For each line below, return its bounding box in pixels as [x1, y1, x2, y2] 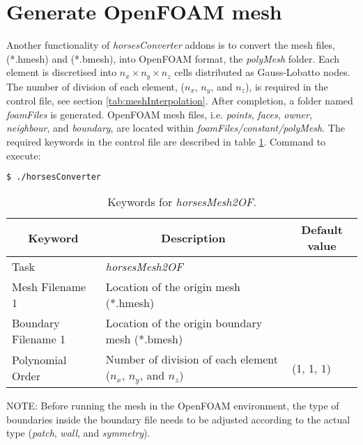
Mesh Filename [12, 279, 86, 295]
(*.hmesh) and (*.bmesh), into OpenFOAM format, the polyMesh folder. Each [6, 51, 340, 65]
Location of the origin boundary [105, 315, 263, 331]
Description [161, 229, 226, 246]
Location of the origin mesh [105, 279, 240, 295]
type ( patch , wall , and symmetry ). [6, 426, 150, 440]
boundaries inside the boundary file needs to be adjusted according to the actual [6, 412, 350, 426]
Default [301, 221, 343, 238]
